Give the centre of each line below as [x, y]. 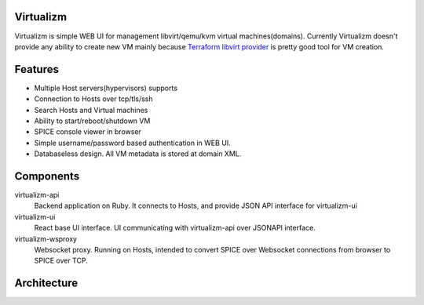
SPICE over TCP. [61, 261]
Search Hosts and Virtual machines [91, 110]
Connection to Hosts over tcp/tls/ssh [93, 99]
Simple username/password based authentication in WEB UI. [132, 143]
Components [47, 176]
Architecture [46, 283]
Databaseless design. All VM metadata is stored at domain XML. [138, 154]
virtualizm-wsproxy [46, 238]
